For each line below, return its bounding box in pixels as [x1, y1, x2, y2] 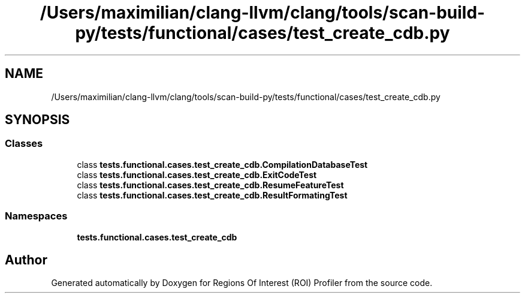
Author [5, 252, 47, 267]
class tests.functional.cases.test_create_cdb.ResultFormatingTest [77, 189, 348, 200]
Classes [5, 137, 43, 150]
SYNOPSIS [5, 112, 70, 128]
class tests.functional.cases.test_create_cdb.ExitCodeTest [77, 169, 317, 180]
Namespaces [5, 210, 68, 222]
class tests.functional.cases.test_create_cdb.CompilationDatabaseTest [77, 159, 368, 170]
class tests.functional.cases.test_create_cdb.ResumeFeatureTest [77, 179, 344, 190]
